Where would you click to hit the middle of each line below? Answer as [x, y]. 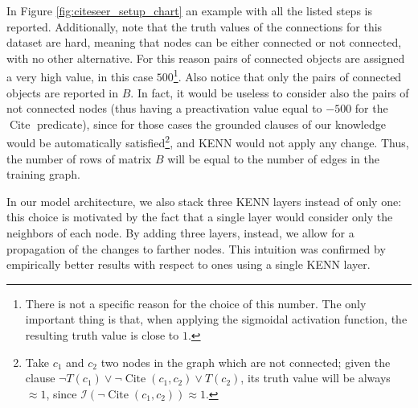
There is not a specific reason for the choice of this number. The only [196, 303]
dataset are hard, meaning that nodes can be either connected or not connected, [204, 42]
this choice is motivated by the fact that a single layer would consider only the [200, 217]
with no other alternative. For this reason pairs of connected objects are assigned [206, 58]
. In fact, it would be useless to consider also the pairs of [270, 92]
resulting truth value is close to [102, 335]
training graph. [43, 174]
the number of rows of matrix [79, 158]
